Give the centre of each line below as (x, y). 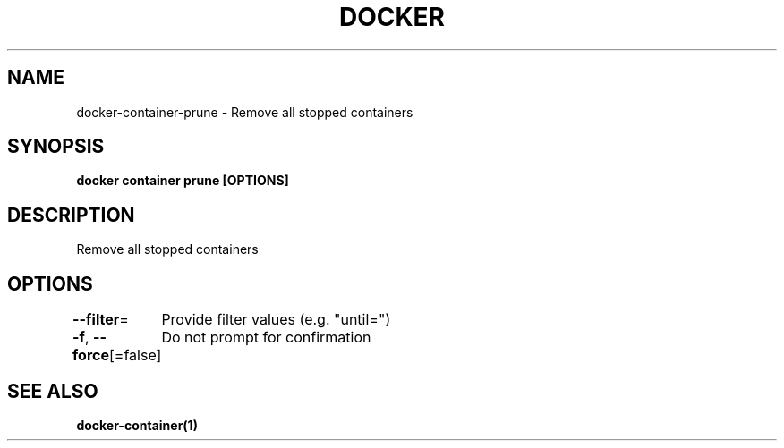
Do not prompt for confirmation (266, 338)
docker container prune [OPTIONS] (183, 181)
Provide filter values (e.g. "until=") (276, 320)
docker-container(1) (137, 425)
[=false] (136, 355)
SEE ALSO (53, 391)
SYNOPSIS (56, 147)
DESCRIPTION (71, 215)
